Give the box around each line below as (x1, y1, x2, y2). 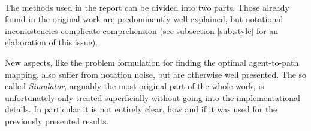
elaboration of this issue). (5, 36, 98, 48)
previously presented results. (5, 114, 109, 127)
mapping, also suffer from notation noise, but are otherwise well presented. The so (5, 68, 307, 80)
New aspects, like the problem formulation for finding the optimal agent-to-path (5, 56, 299, 68)
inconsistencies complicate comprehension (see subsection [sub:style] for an (5, 24, 279, 36)
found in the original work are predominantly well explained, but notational (5, 13, 283, 25)
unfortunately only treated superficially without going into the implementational (5, 91, 300, 103)
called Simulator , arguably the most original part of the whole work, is (5, 80, 264, 92)
